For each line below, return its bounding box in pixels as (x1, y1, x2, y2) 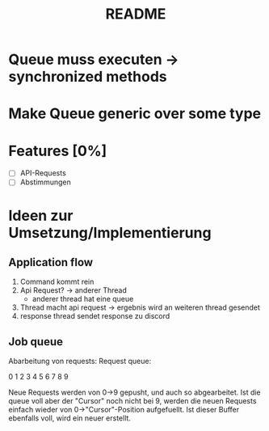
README (105, 5, 166, 23)
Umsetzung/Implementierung (8, 223, 212, 242)
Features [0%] (8, 142, 107, 160)
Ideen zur (8, 206, 74, 225)
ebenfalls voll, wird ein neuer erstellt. (8, 413, 132, 423)
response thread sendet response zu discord (19, 311, 170, 321)
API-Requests (19, 168, 66, 178)
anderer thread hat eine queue (32, 294, 134, 304)
